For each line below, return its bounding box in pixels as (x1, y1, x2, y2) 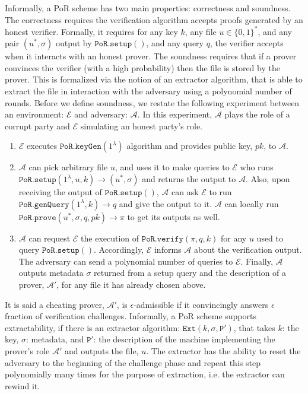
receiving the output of (18, 186, 102, 198)
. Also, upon (245, 173, 290, 185)
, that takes (233, 321, 275, 333)
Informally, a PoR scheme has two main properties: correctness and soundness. (5, 2, 291, 14)
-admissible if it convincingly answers (134, 298, 269, 310)
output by (55, 37, 92, 49)
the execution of (81, 231, 139, 244)
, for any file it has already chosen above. (56, 278, 206, 290)
